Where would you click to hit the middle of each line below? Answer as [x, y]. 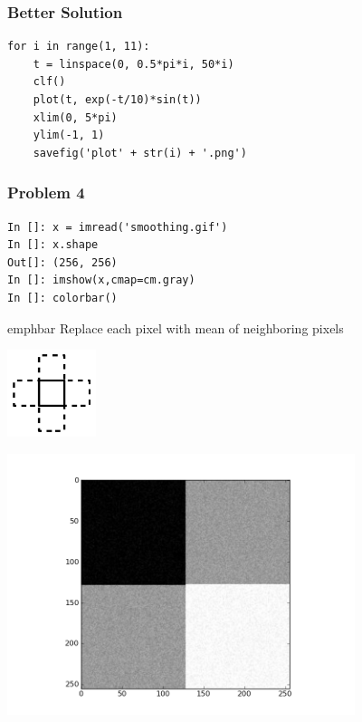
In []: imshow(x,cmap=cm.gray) [101, 280]
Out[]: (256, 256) [62, 262]
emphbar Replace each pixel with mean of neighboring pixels [176, 327]
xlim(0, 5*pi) [75, 117]
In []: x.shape [53, 245]
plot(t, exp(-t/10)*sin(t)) [117, 100]
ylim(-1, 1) [69, 135]
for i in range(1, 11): [79, 47]
